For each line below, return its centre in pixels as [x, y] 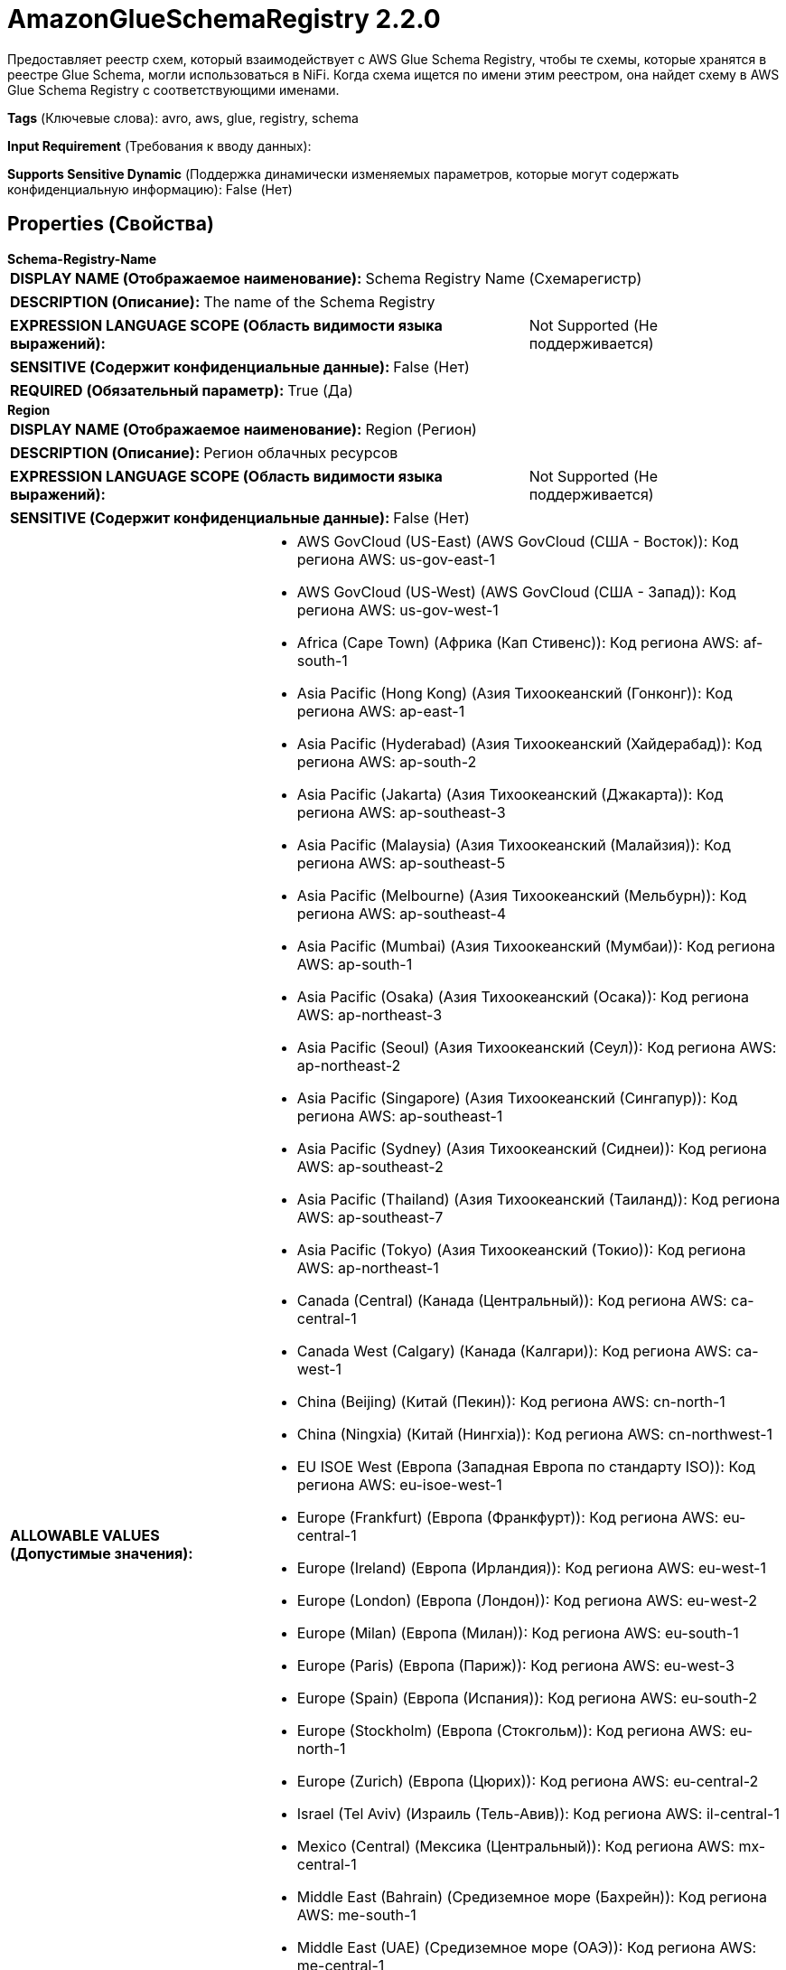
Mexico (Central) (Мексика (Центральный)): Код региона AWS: [515, 1846]
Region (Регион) [421, 429]
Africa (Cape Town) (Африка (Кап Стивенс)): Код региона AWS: [518, 642]
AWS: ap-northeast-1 [368, 1267]
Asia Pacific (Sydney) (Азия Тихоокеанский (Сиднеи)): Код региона [532, 1148]
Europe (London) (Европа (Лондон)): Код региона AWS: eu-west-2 [527, 1600]
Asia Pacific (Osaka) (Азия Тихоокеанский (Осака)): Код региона [523, 996]
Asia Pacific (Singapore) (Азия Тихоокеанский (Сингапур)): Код [517, 1098]
